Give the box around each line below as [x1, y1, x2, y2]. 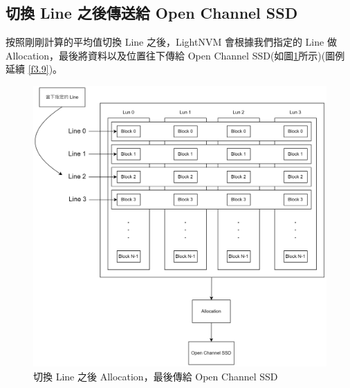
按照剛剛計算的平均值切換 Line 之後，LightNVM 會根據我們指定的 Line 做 [6, 35, 337, 49]
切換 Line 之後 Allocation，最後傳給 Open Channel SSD [33, 369, 278, 383]
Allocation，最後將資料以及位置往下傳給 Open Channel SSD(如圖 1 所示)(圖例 [6, 48, 345, 62]
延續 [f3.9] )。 [6, 62, 63, 76]
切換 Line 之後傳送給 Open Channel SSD [6, 2, 298, 24]
